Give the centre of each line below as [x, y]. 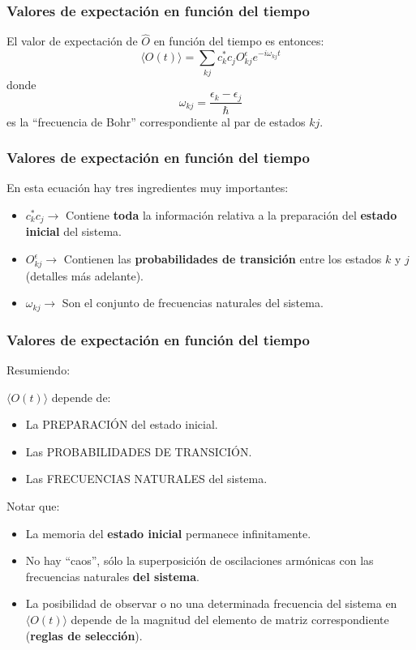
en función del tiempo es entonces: [239, 41]
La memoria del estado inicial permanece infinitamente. [168, 533]
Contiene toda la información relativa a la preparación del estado [232, 214]
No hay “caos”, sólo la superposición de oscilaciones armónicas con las [199, 560]
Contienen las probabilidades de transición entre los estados [223, 259]
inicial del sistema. [73, 231]
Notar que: [33, 506]
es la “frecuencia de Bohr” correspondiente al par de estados [156, 121]
